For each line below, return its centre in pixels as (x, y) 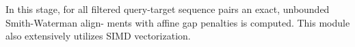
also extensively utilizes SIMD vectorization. (98, 36)
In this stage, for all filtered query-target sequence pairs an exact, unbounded (168, 9)
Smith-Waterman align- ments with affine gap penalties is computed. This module (178, 22)
